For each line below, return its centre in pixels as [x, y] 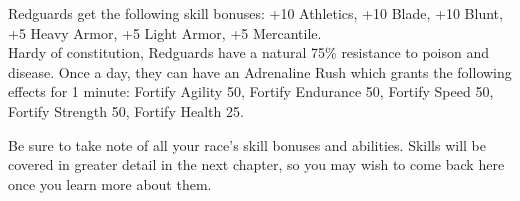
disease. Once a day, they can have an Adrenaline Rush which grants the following [260, 71]
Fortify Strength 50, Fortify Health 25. [126, 110]
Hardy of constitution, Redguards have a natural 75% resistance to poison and [249, 52]
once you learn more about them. [110, 183]
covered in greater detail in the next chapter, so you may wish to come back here [256, 164]
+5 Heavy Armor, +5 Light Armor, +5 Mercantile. [165, 32]
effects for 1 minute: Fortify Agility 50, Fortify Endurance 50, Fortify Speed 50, [251, 91]
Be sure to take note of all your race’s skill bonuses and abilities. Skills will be [247, 144]
